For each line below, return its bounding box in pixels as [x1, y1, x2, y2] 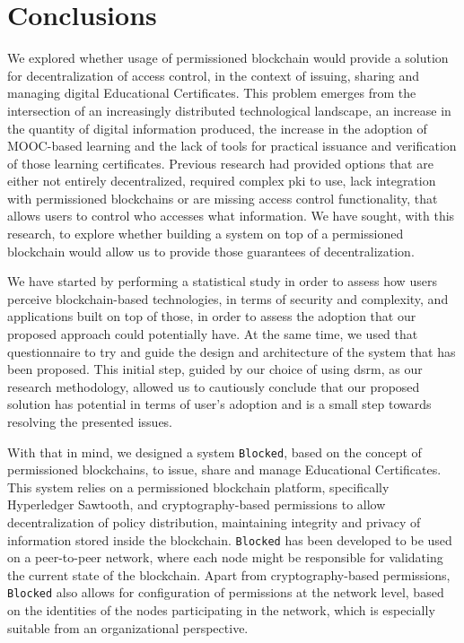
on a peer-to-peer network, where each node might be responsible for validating [7, 548, 443, 567]
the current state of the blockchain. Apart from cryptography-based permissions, [7, 565, 451, 584]
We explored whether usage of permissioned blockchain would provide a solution [7, 48, 449, 67]
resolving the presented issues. [7, 413, 173, 430]
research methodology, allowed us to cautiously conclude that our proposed [7, 377, 420, 395]
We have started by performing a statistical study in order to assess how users [7, 272, 437, 291]
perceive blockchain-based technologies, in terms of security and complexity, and [7, 289, 449, 308]
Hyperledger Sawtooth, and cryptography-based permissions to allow [7, 495, 386, 514]
